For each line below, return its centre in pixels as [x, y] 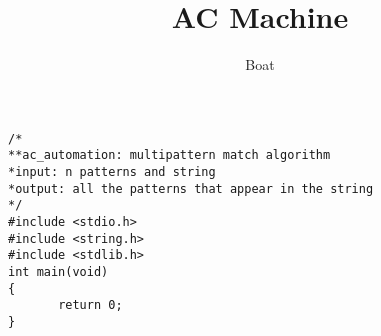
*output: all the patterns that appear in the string [191, 188]
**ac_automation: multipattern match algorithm [169, 155]
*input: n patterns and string [112, 172]
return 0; [90, 305]
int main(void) [58, 271]
